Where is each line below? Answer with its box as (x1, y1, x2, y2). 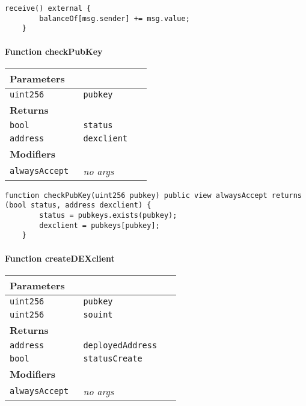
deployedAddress (83, 340, 158, 350)
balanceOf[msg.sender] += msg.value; (39, 14, 190, 23)
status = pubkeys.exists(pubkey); (39, 211, 177, 220)
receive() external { (5, 4, 91, 13)
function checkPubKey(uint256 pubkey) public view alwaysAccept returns (5, 191, 302, 200)
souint (83, 309, 113, 319)
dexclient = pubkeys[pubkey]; (39, 221, 160, 230)
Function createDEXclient (5, 251, 115, 264)
